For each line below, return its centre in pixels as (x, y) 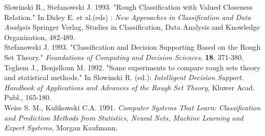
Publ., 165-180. (28, 97)
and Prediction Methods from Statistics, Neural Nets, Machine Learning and (124, 117)
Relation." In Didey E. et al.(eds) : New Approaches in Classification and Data (128, 17)
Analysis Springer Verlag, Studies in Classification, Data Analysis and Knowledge (132, 27)
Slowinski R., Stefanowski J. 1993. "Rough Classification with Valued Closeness (129, 7)
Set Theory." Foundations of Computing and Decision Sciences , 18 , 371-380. (124, 57)
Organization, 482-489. (40, 37)
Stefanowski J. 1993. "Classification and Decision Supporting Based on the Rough (132, 47)
